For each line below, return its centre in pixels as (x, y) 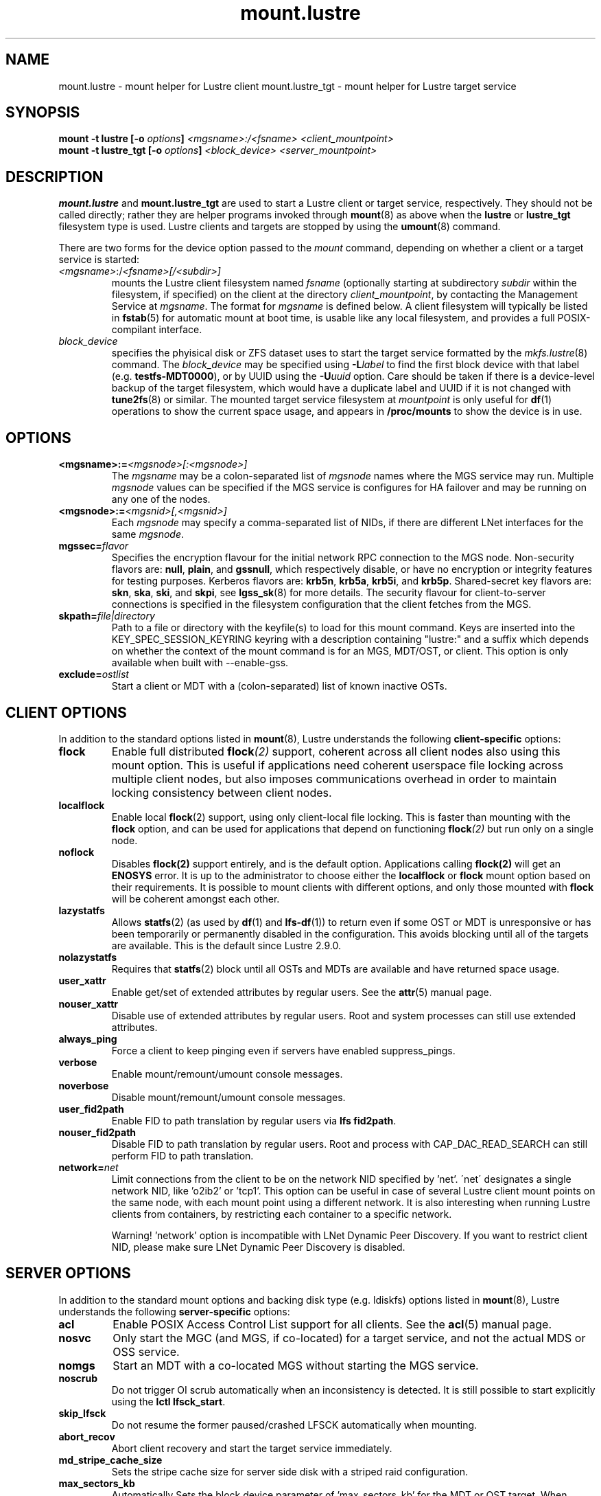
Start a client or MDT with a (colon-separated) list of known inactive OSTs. (279, 686)
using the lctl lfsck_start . (168, 1401)
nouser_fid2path (97, 1132)
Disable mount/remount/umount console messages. (228, 1097)
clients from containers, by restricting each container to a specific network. (282, 1214)
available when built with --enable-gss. (200, 663)
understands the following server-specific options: (174, 1311)
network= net (89, 1167)
